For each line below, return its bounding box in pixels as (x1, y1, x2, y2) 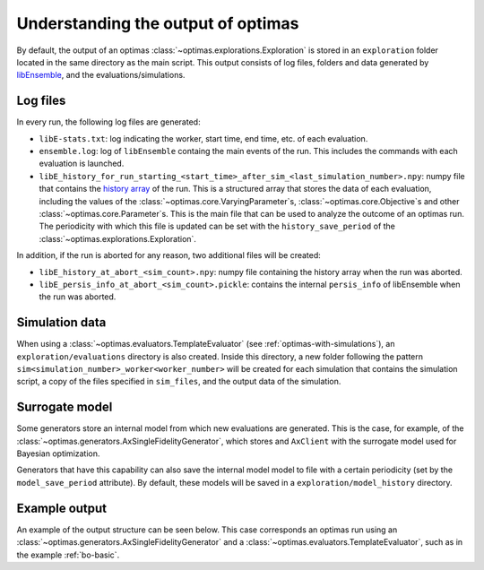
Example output (16, 500, 108, 515)
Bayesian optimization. (16, 448, 100, 459)
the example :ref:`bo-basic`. (16, 549, 120, 560)
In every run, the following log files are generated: (16, 117, 201, 127)
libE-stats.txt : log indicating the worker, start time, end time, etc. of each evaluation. (39, 133, 368, 143)
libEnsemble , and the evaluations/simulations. (16, 70, 186, 81)
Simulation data (16, 315, 107, 331)
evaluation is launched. (39, 158, 125, 169)
